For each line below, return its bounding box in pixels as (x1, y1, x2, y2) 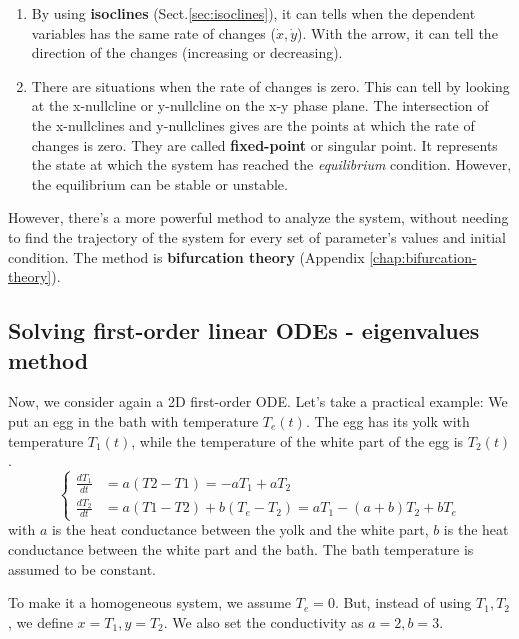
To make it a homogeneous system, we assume (8, 592, 292, 613)
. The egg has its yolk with (305, 410, 470, 431)
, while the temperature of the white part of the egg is (131, 430, 464, 451)
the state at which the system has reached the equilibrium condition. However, (31, 154, 512, 175)
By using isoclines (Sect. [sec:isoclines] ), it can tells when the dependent (31, 3, 476, 23)
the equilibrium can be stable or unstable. (31, 173, 288, 194)
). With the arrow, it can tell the (297, 22, 498, 43)
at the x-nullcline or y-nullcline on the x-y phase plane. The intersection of (31, 95, 489, 116)
